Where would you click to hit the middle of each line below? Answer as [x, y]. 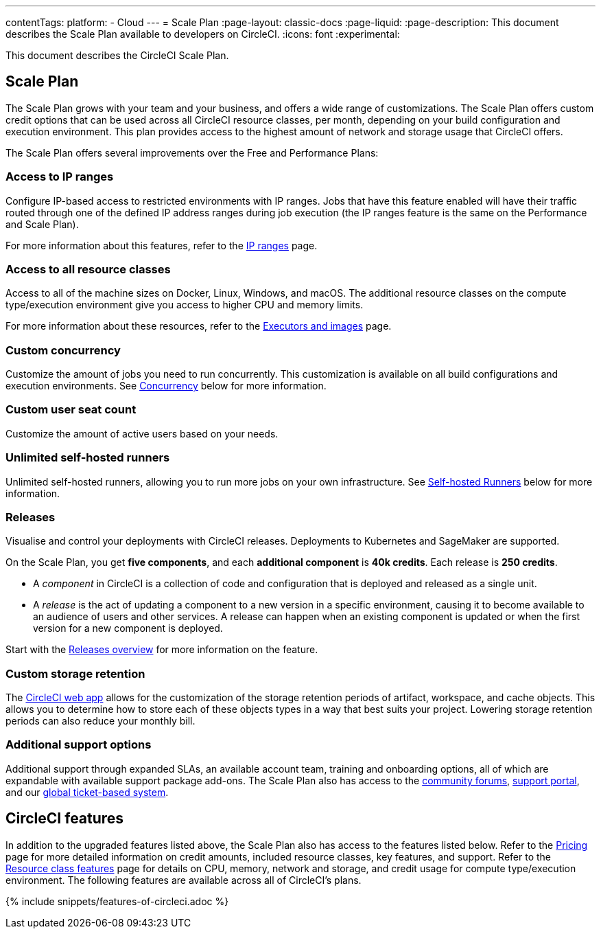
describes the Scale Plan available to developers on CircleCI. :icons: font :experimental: [203, 34]
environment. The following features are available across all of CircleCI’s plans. [184, 880]
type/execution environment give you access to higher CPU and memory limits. [185, 305]
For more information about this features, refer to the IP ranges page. [162, 245]
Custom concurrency [63, 350]
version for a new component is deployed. [128, 628]
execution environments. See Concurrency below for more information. [166, 386]
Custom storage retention [75, 673]
